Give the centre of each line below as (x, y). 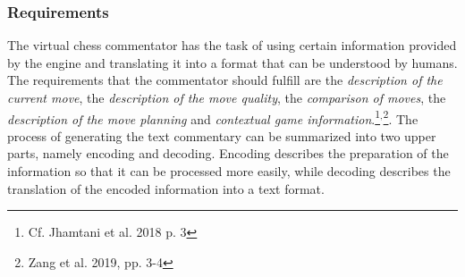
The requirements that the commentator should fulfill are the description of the (225, 80)
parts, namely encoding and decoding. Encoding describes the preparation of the (228, 153)
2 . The (401, 117)
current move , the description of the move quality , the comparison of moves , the (227, 97)
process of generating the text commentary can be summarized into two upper (222, 135)
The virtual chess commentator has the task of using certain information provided (232, 45)
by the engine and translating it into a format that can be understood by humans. (232, 62)
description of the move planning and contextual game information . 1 (194, 117)
